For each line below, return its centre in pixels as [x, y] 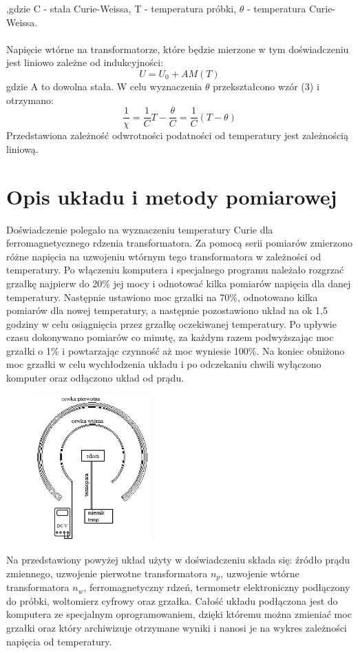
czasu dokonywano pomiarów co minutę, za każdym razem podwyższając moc [170, 337]
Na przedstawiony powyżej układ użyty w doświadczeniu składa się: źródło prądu [178, 560]
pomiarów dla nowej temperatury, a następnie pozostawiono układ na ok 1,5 [167, 310]
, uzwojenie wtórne [260, 573]
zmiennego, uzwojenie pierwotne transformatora [107, 573]
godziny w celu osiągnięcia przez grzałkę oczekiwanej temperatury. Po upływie [171, 323]
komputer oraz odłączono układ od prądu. [95, 378]
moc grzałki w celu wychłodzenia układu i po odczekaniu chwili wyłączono [164, 364]
